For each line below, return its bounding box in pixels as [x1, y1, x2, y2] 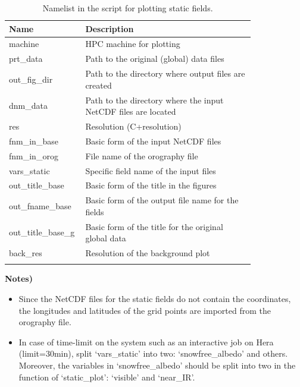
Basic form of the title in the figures [85, 179, 217, 191]
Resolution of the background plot [85, 247, 210, 259]
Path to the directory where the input [85, 93, 224, 106]
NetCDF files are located [85, 105, 176, 118]
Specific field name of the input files [85, 164, 216, 177]
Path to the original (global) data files [85, 52, 224, 65]
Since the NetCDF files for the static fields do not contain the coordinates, [18, 292, 291, 305]
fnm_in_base [9, 134, 58, 147]
